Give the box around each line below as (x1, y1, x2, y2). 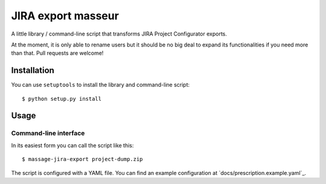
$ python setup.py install (22, 95, 102, 102)
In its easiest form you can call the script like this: (11, 142, 134, 149)
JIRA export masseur (11, 9, 119, 22)
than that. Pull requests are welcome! (11, 49, 104, 57)
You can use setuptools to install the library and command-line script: (11, 81, 190, 89)
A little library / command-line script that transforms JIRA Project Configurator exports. (11, 30, 228, 37)
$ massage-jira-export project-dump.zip (22, 156, 143, 163)
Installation (11, 65, 54, 75)
